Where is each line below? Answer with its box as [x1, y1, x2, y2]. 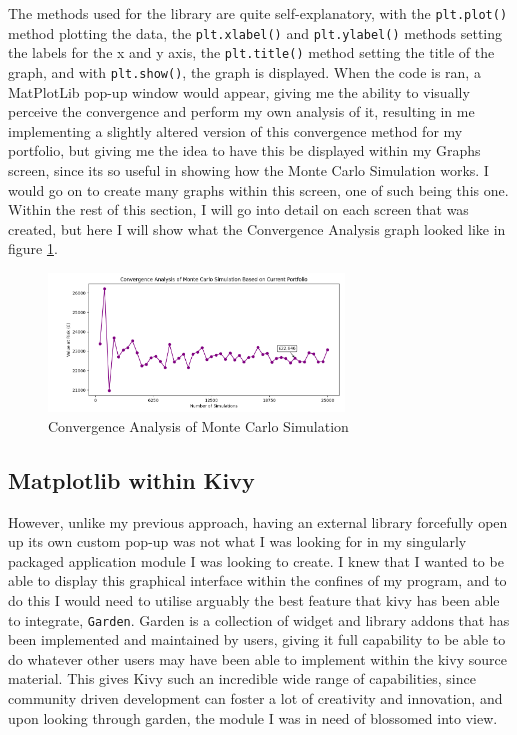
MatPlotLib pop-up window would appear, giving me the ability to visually [8, 81, 470, 102]
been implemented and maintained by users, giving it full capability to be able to [8, 629, 506, 650]
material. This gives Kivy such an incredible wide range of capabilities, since [8, 668, 476, 689]
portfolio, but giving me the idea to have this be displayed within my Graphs [8, 140, 481, 161]
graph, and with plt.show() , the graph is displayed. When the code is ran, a [8, 61, 481, 82]
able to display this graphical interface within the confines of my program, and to [8, 570, 507, 591]
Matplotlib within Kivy [8, 464, 255, 495]
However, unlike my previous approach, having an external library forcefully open [8, 511, 508, 532]
